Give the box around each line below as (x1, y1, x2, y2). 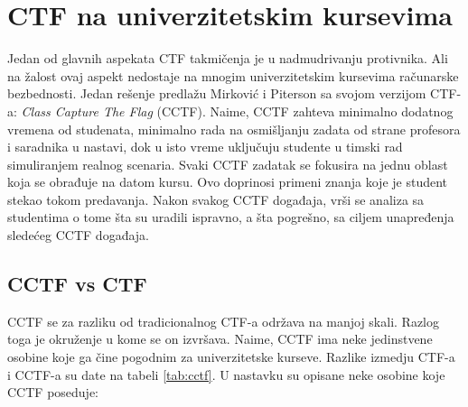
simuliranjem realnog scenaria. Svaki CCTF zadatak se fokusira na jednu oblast (7, 154, 448, 173)
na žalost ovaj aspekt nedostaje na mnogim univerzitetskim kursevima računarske (7, 66, 459, 85)
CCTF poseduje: (7, 383, 98, 402)
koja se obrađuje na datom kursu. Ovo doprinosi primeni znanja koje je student (7, 172, 448, 191)
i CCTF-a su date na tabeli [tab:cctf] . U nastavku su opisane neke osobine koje (7, 365, 445, 384)
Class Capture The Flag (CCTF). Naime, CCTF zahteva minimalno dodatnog (21, 101, 454, 120)
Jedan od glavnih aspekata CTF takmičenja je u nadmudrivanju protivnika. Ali (7, 49, 448, 68)
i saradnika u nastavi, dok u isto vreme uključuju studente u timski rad (7, 137, 403, 156)
